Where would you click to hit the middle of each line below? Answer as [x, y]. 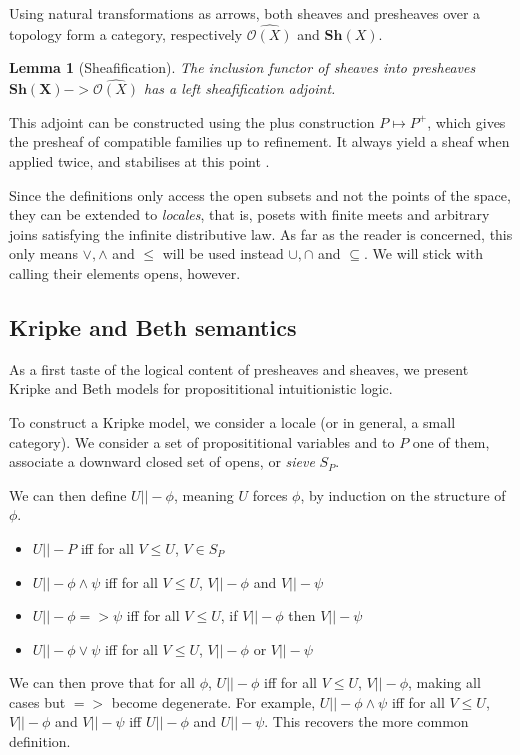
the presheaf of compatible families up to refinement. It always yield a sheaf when [259, 141]
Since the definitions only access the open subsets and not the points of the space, [260, 194]
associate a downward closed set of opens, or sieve [162, 461]
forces [270, 494]
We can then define [68, 494]
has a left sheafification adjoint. [239, 88]
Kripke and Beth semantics [153, 326]
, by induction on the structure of [403, 494]
